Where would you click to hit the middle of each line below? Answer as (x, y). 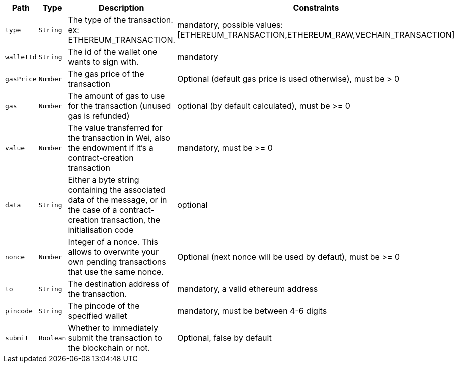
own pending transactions (117, 262)
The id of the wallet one (113, 52)
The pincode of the (104, 306)
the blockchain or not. (109, 348)
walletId (21, 57)
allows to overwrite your (113, 252)
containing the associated (117, 190)
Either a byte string (104, 180)
